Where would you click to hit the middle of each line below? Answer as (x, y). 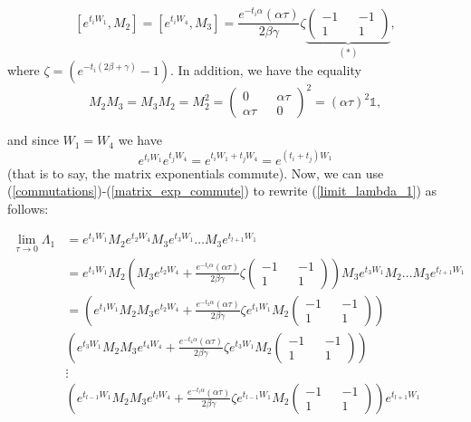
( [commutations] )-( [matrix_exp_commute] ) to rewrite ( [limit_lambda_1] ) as (222, 191)
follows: (28, 208)
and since (33, 140)
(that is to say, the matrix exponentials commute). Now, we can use (196, 173)
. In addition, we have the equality (266, 69)
